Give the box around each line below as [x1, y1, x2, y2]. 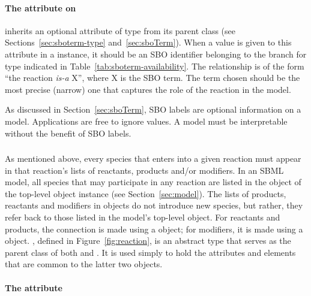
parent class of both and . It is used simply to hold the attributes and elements [5, 246, 296, 258]
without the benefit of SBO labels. [5, 126, 131, 139]
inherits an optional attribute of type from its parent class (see [5, 24, 235, 37]
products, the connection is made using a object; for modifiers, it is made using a [5, 222, 303, 235]
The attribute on [5, 1, 76, 14]
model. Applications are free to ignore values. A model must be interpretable [5, 114, 288, 127]
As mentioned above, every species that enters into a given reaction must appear [5, 152, 301, 165]
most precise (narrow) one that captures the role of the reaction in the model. [5, 83, 291, 95]
